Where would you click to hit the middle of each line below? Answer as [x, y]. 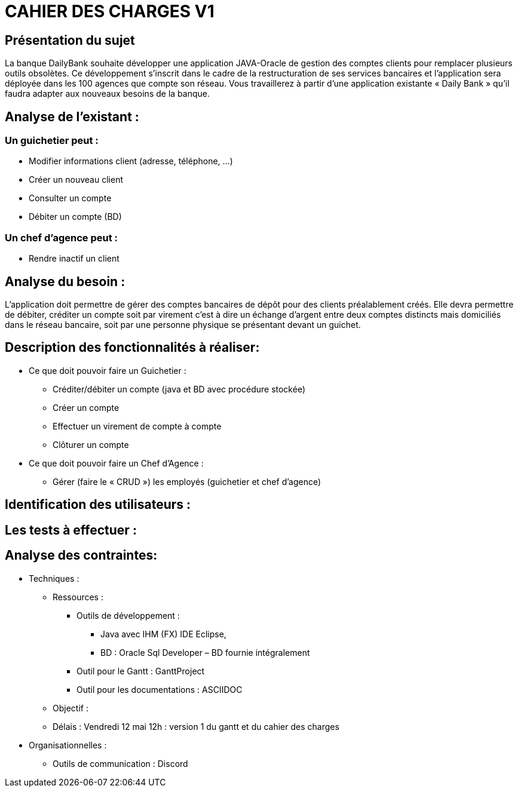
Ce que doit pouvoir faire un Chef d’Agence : [116, 463]
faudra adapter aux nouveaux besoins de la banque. [107, 94]
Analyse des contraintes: [81, 555]
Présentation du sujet [70, 40]
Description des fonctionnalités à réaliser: [132, 348]
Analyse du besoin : [65, 281]
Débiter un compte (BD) [75, 217]
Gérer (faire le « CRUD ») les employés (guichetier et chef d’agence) [187, 481]
